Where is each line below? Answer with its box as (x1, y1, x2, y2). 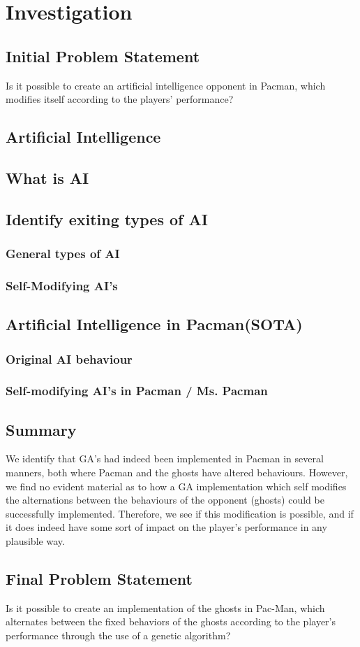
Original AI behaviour (6, 350, 133, 367)
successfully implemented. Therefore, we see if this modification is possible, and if (6, 506, 354, 520)
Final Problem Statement (6, 568, 193, 590)
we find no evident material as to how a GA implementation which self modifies (6, 478, 347, 493)
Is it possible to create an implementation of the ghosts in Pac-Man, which (6, 600, 325, 615)
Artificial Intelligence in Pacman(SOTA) (6, 313, 303, 335)
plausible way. (6, 534, 65, 548)
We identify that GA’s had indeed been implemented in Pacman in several (6, 451, 324, 466)
